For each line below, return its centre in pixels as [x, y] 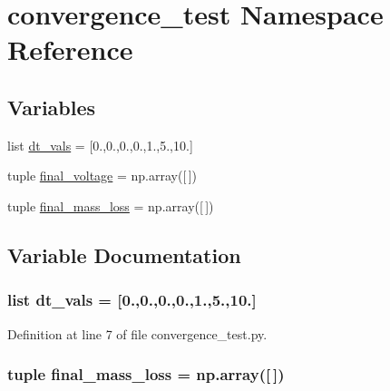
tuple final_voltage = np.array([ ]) [102, 176]
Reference [70, 49]
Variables [52, 107]
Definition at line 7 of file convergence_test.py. [137, 333]
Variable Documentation [124, 254]
